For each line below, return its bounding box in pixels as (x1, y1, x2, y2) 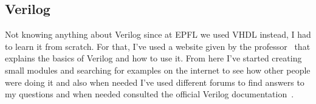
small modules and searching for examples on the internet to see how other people (5, 63, 311, 76)
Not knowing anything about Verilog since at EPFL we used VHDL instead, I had (5, 28, 311, 41)
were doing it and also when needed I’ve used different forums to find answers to (5, 75, 304, 88)
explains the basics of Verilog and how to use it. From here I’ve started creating (5, 52, 302, 64)
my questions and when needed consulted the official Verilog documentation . (5, 88, 294, 100)
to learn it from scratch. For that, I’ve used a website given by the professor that (5, 40, 311, 52)
